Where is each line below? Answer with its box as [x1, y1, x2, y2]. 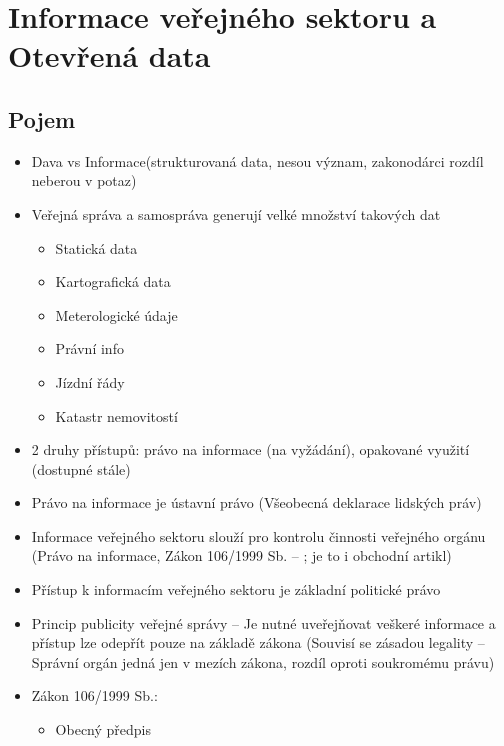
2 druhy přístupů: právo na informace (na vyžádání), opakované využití [31, 439, 470, 460]
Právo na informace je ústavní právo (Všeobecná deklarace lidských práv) [31, 492, 482, 513]
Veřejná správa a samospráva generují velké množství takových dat [31, 203, 441, 224]
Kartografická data [55, 271, 171, 292]
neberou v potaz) [31, 170, 137, 191]
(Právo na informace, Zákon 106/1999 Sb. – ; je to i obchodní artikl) [31, 545, 452, 566]
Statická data [55, 237, 138, 258]
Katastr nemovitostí [55, 405, 178, 426]
